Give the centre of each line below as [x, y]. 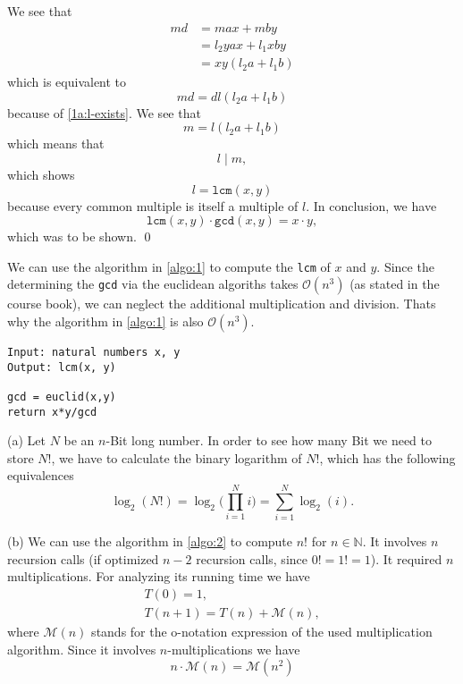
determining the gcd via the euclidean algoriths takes [153, 284]
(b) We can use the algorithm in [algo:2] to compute [150, 541]
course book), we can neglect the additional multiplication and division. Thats [222, 304]
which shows [41, 174]
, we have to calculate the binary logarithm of [177, 457]
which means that [56, 144]
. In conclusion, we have [371, 205]
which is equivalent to [67, 82]
